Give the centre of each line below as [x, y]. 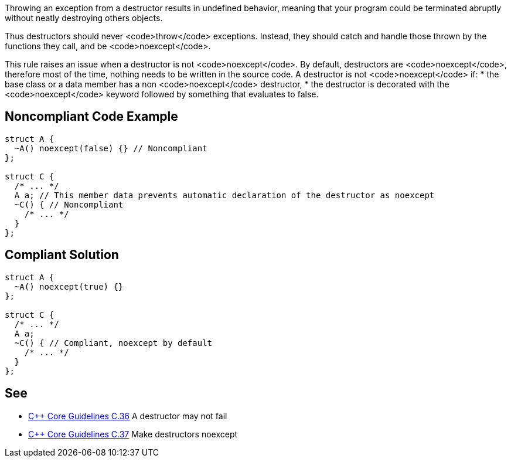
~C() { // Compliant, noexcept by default [113, 343]
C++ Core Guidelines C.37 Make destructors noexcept [133, 434]
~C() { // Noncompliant [69, 204]
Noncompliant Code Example [91, 117]
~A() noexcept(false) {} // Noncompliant [111, 148]
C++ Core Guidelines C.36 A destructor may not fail [128, 416]
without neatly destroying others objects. [84, 18]
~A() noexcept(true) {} [69, 286]
